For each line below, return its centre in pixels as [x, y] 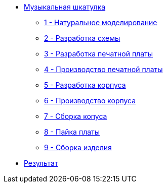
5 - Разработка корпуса [85, 85]
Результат [41, 163]
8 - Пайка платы [72, 132]
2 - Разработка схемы [82, 38]
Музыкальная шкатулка [65, 7]
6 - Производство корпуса [90, 101]
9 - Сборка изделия [78, 147]
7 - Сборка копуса [76, 116]
